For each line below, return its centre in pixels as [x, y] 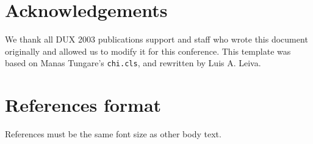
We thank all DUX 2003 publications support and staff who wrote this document [156, 39]
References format [83, 105]
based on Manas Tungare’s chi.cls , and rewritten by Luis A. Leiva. [133, 63]
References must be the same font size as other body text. [113, 134]
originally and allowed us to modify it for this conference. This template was [148, 51]
